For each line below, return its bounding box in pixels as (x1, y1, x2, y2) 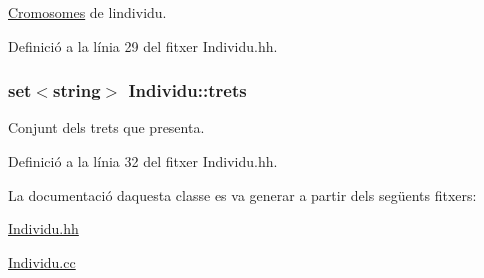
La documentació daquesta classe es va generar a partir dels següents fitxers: (8, 184, 477, 205)
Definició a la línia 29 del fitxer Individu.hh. (8, 35, 278, 56)
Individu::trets (128, 78, 247, 103)
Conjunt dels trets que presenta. (8, 117, 205, 138)
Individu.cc (8, 251, 76, 272)
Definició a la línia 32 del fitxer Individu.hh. (8, 151, 278, 171)
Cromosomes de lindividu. (8, 2, 167, 22)
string (52, 78, 101, 103)
